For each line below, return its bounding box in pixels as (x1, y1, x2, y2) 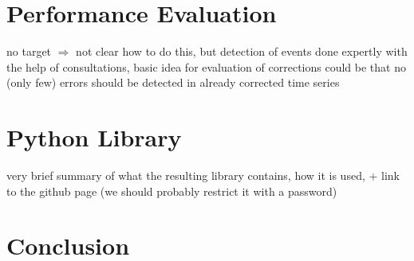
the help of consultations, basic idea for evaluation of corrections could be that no (6, 58, 406, 75)
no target (6, 43, 52, 60)
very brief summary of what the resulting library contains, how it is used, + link (6, 167, 400, 184)
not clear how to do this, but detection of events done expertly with (76, 43, 408, 60)
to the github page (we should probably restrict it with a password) (6, 182, 337, 199)
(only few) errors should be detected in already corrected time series (6, 74, 340, 91)
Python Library (6, 121, 182, 154)
